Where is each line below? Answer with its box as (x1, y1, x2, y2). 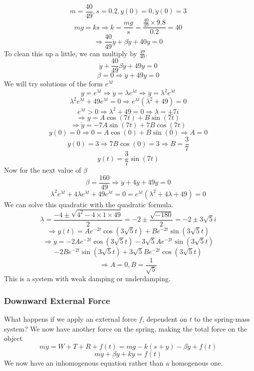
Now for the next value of (4, 165, 81, 175)
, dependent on (142, 313, 187, 324)
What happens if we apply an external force (4, 313, 137, 324)
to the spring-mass (194, 313, 250, 324)
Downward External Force (4, 294, 110, 306)
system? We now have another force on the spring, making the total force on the (4, 323, 248, 334)
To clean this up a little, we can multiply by (4, 48, 137, 58)
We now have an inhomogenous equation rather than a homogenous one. (4, 357, 223, 368)
